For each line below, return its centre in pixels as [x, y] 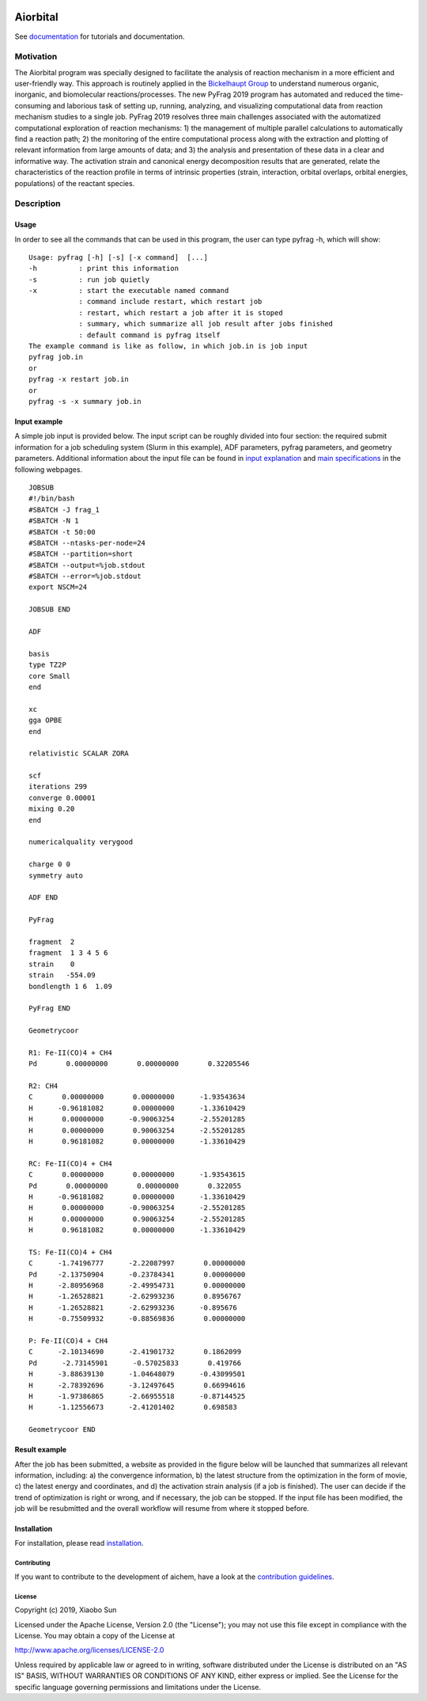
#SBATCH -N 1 [54, 521]
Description [38, 204]
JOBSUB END [50, 609]
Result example [41, 1450]
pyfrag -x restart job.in [79, 379]
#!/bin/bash [52, 499]
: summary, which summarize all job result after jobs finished [206, 324]
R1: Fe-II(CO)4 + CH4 [70, 1052]
